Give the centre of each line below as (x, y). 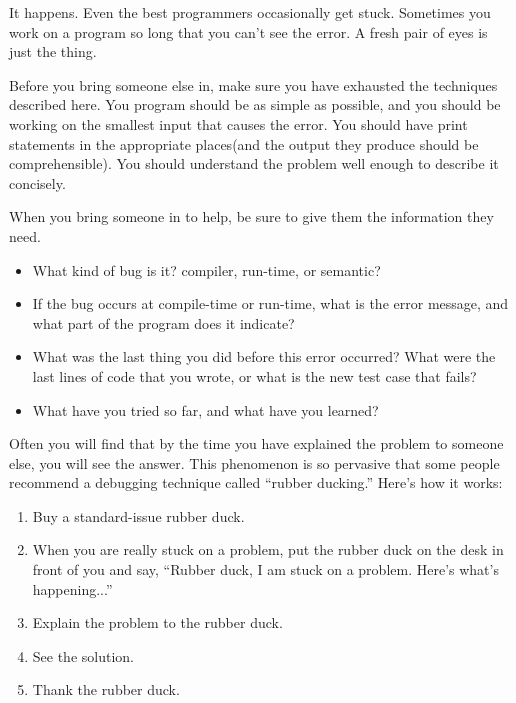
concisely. (37, 182)
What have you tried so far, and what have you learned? (205, 409)
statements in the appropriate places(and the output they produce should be (244, 143)
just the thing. (53, 51)
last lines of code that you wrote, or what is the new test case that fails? (254, 375)
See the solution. (83, 655)
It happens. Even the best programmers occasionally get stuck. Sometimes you (250, 12)
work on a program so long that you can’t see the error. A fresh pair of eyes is (248, 31)
